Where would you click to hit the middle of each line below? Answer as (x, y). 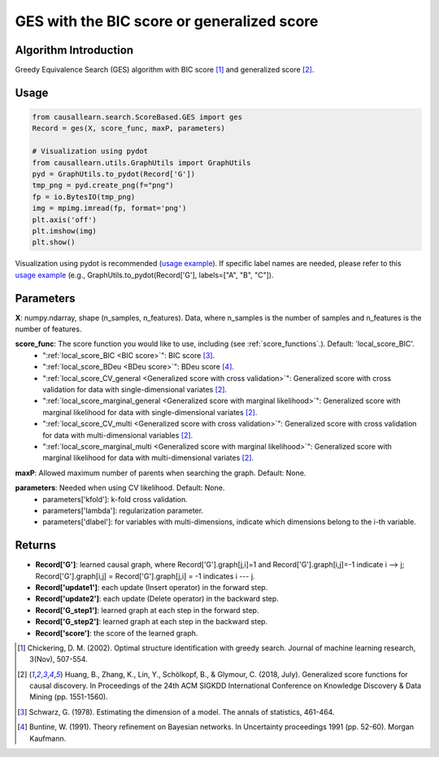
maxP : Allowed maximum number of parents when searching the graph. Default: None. (161, 473)
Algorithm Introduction (74, 50)
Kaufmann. (48, 738)
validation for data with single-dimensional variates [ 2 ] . (135, 389)
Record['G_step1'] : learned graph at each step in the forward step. (147, 610)
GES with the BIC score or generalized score (167, 21)
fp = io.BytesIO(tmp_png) (84, 197)
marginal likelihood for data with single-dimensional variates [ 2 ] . (150, 412)
